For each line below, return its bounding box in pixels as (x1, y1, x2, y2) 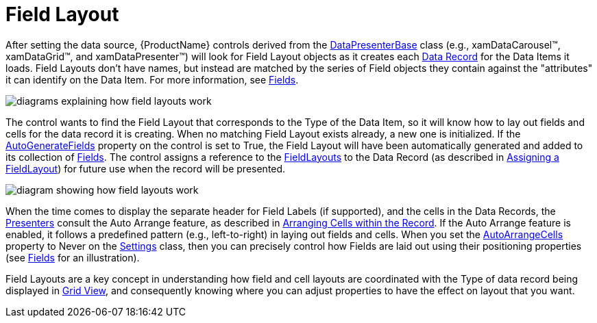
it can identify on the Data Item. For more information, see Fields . (5, 73, 299, 86)
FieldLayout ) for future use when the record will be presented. (5, 162, 286, 175)
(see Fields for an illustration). (5, 251, 140, 263)
